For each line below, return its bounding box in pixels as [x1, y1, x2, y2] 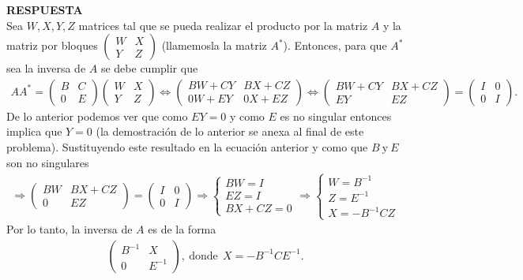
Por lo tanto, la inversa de [6, 221, 133, 237]
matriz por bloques [6, 37, 98, 54]
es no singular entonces [280, 107, 392, 124]
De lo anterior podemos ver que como [6, 107, 188, 124]
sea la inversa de [6, 60, 86, 77]
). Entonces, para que [283, 37, 387, 54]
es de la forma [148, 221, 216, 237]
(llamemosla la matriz [161, 37, 267, 54]
